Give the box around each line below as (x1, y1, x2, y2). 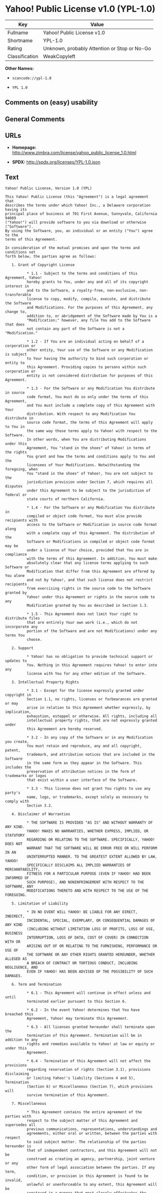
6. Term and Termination (11, 982, 62, 987)
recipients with (5, 518, 38, 523)
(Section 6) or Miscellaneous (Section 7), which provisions (26, 1084, 153, 1089)
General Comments (5, 115, 65, 123)
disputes (5, 484, 23, 489)
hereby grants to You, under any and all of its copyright (26, 280, 149, 285)
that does (5, 322, 25, 327)
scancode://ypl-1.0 (12, 75, 52, 81)
